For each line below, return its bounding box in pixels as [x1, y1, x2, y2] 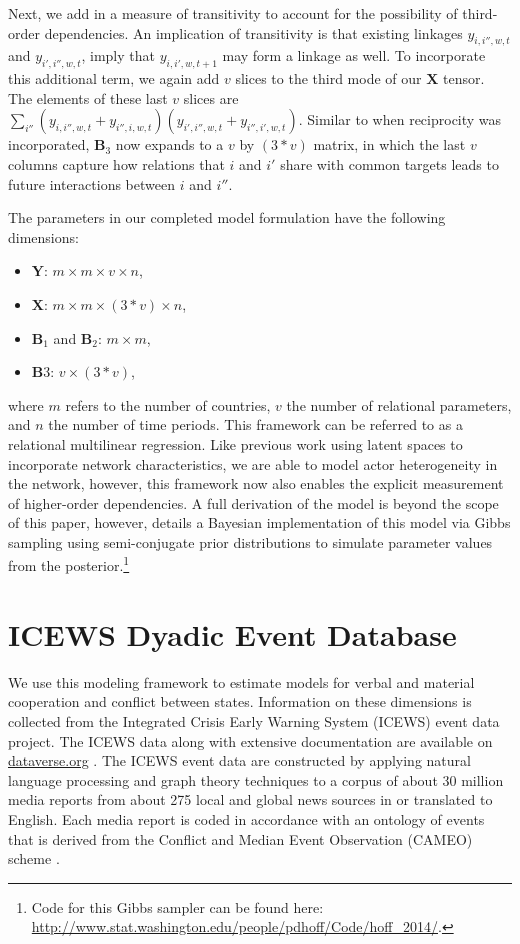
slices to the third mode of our [235, 68, 422, 89]
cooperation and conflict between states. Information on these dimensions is [8, 691, 472, 712]
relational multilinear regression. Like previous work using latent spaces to [8, 433, 463, 454]
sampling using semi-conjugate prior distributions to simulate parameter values [8, 531, 493, 552]
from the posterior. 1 [8, 552, 130, 576]
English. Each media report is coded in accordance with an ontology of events [8, 809, 485, 829]
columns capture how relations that [8, 153, 225, 174]
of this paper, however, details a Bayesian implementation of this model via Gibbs [8, 512, 511, 533]
